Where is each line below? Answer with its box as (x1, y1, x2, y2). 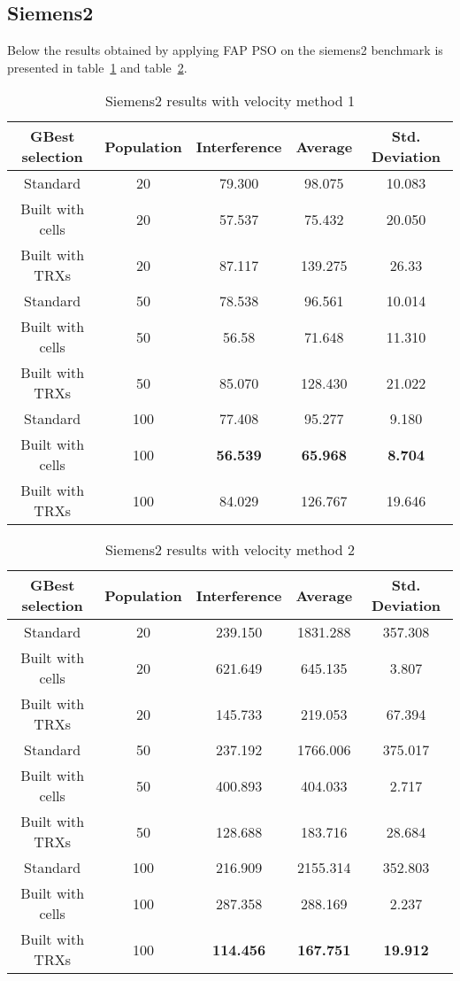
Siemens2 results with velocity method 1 (104, 90, 356, 112)
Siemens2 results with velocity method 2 (104, 539, 356, 560)
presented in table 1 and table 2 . (7, 58, 188, 76)
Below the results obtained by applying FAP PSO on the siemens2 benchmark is (7, 41, 443, 59)
